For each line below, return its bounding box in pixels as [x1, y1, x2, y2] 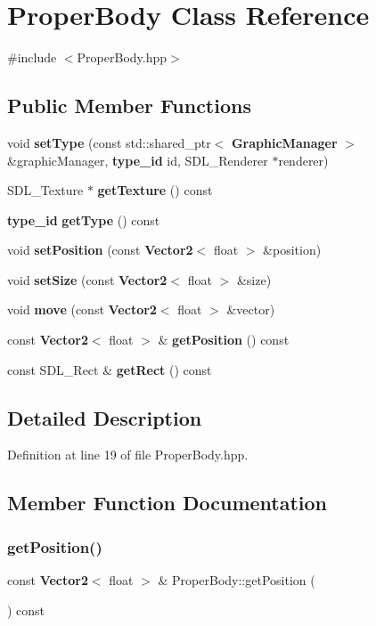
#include [7, 48, 57, 67]
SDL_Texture [7, 181, 84, 199]
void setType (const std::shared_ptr [7, 133, 211, 151]
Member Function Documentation [7, 489, 328, 516]
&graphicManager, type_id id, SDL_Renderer [7, 150, 268, 169]
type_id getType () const [7, 210, 160, 229]
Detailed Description [7, 403, 202, 431]
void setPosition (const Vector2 [7, 240, 193, 259]
